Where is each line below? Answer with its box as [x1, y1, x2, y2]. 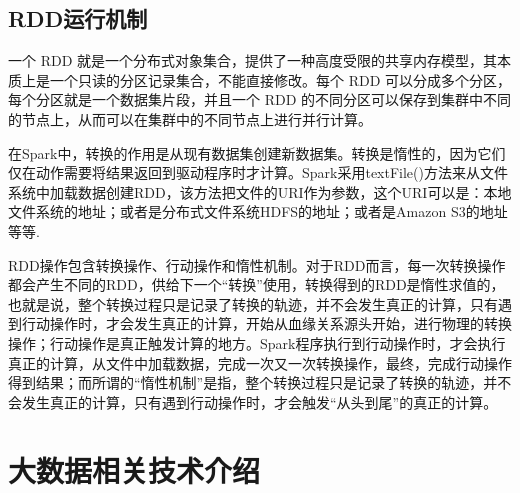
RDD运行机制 [8, 3, 148, 34]
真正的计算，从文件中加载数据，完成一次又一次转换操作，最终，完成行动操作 [8, 352, 512, 373]
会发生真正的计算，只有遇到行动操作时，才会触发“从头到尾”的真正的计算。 [8, 391, 498, 412]
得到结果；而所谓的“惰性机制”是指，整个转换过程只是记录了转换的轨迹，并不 [8, 372, 512, 393]
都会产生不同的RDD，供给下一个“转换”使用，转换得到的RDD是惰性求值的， [8, 274, 505, 295]
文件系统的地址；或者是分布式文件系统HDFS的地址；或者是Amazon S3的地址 [8, 201, 508, 222]
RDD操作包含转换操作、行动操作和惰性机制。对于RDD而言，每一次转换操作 [8, 254, 506, 275]
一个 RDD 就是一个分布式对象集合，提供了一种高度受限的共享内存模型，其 [8, 50, 498, 71]
